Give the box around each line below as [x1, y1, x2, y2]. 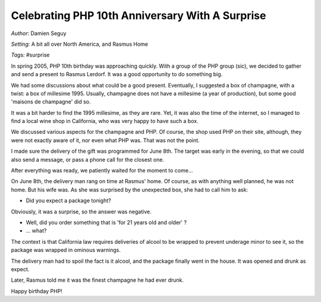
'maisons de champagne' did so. [11, 98, 91, 105]
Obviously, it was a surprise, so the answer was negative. [11, 208, 152, 215]
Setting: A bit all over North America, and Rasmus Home [11, 40, 149, 48]
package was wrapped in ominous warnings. [11, 247, 121, 254]
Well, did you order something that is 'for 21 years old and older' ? [26, 219, 187, 226]
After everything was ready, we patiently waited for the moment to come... [11, 167, 193, 174]
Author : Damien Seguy [11, 30, 67, 37]
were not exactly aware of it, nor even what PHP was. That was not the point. [11, 137, 200, 144]
